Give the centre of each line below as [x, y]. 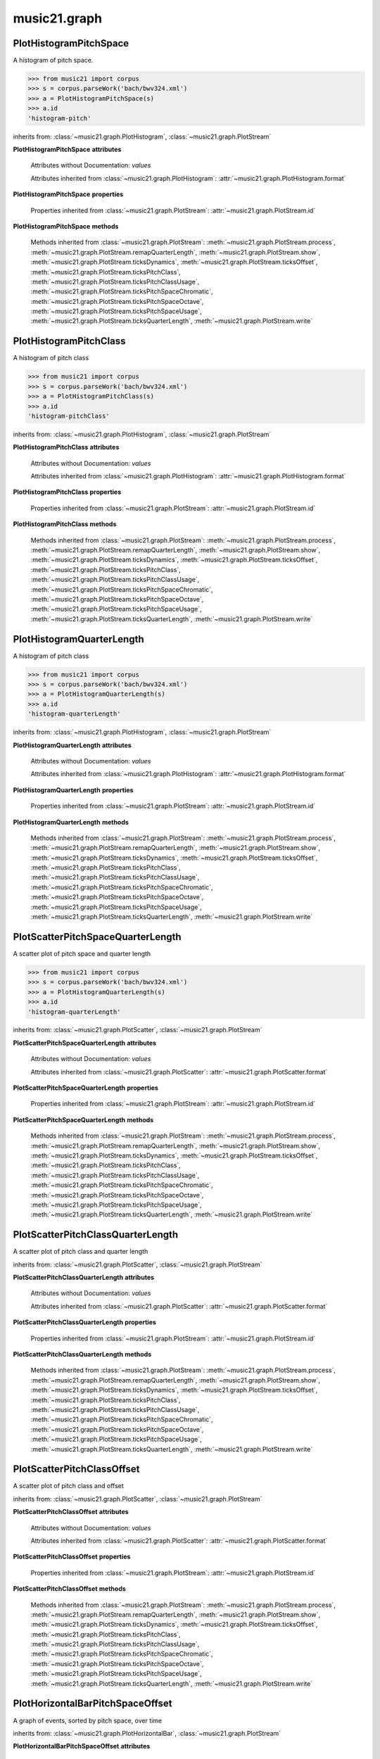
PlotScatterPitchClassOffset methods [69, 1589]
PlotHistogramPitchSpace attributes [67, 149]
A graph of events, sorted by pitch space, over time [88, 1720]
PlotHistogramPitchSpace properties [68, 194]
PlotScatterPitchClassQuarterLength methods [82, 1354]
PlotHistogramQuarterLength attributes [72, 745]
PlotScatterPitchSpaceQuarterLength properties [85, 1088]
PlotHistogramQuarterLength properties [73, 790]
